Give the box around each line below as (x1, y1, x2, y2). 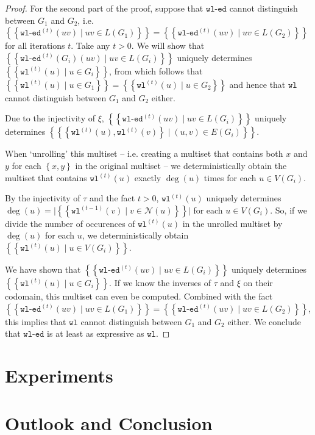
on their (243, 276, 273, 289)
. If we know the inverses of (109, 276, 211, 289)
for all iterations (5, 39, 65, 52)
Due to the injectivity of (5, 112, 95, 124)
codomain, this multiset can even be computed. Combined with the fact (5, 289, 273, 302)
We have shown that (5, 262, 81, 275)
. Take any (71, 39, 110, 52)
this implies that (5, 315, 66, 328)
